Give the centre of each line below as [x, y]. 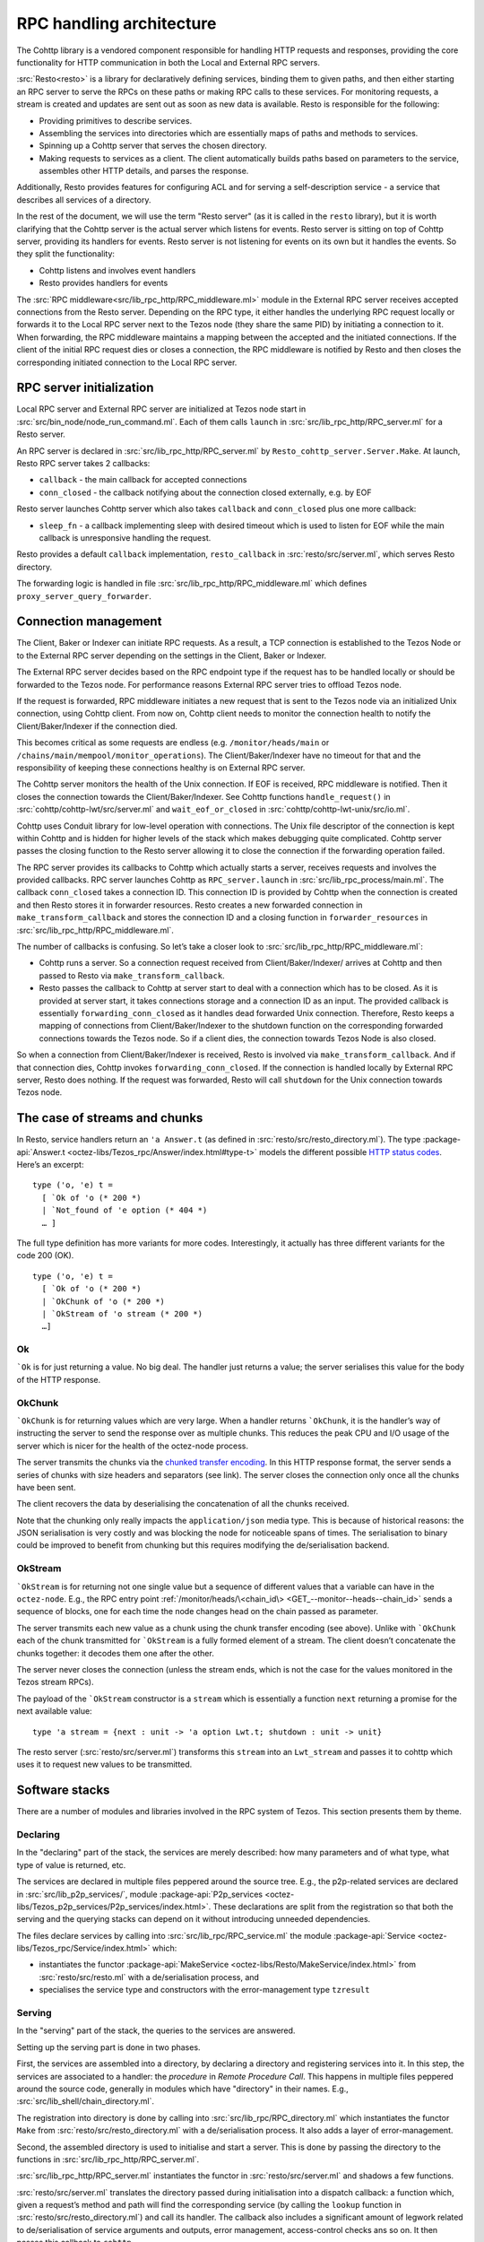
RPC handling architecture [117, 23]
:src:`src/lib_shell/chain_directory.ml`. [86, 2101]
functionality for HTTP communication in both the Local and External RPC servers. [168, 62]
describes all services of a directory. [84, 200]
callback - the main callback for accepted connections [143, 480]
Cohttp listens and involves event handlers [117, 270]
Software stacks [63, 1790]
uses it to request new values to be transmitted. [104, 1764]
